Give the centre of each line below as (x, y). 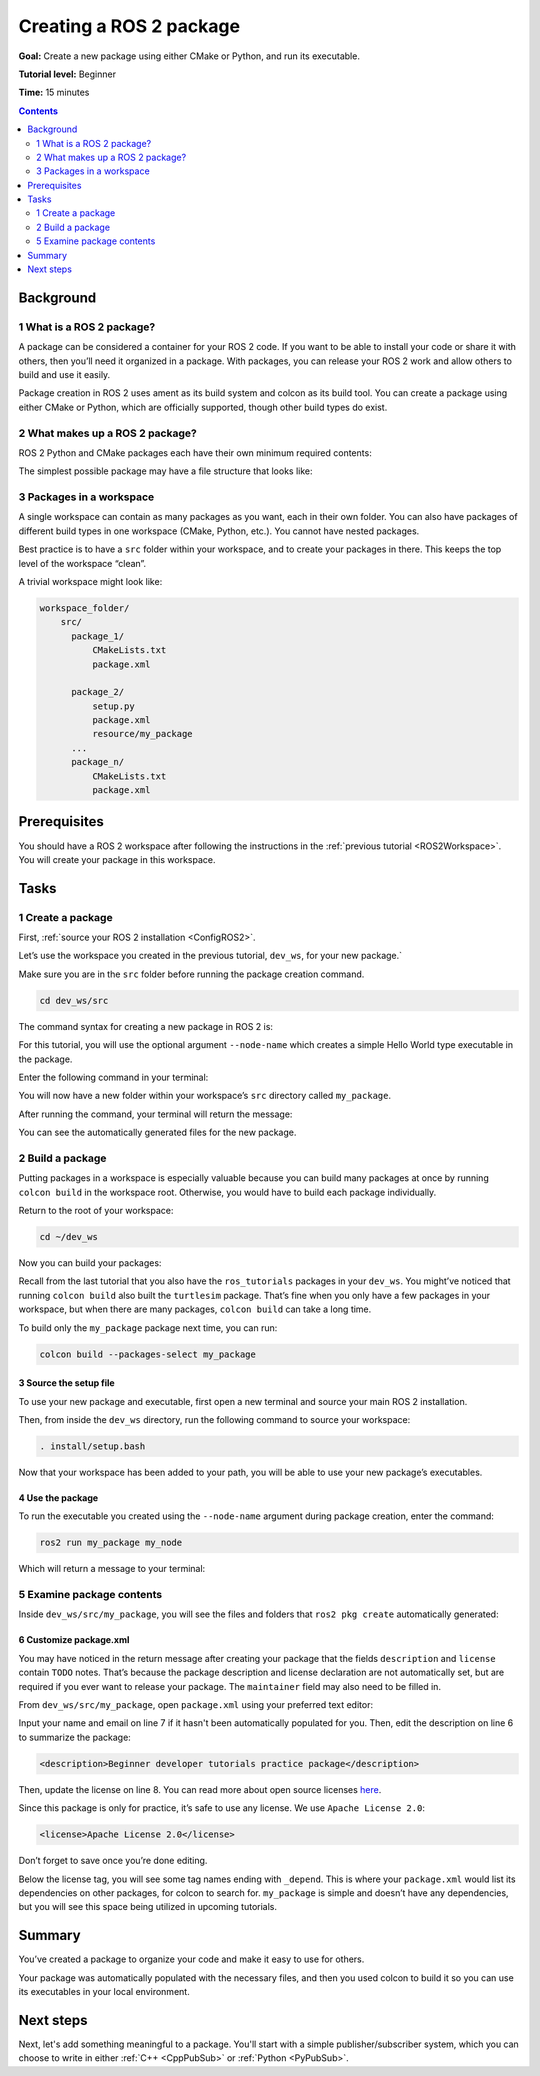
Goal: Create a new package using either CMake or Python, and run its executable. (189, 56)
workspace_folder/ (84, 608)
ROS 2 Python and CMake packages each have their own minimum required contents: (195, 452)
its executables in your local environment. (104, 1991)
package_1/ (98, 636)
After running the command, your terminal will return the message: (155, 1114)
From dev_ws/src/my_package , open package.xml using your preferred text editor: (196, 1705)
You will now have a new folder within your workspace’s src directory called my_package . (205, 1096)
